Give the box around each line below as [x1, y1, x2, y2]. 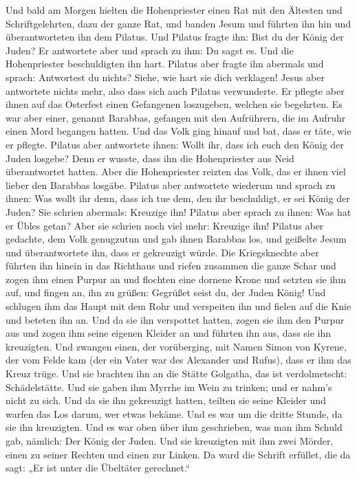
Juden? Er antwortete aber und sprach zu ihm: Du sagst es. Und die [6, 43, 294, 57]
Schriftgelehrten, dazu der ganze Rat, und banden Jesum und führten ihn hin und [6, 16, 351, 30]
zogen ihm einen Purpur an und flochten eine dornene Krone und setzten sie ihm [6, 271, 346, 286]
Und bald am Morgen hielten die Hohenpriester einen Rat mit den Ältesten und [6, 3, 343, 16]
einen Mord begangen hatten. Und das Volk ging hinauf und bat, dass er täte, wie [6, 124, 351, 138]
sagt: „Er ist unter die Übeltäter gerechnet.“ [6, 460, 191, 475]
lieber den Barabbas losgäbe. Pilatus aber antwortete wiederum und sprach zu [6, 177, 336, 192]
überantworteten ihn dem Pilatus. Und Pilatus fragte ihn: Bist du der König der [6, 30, 344, 44]
